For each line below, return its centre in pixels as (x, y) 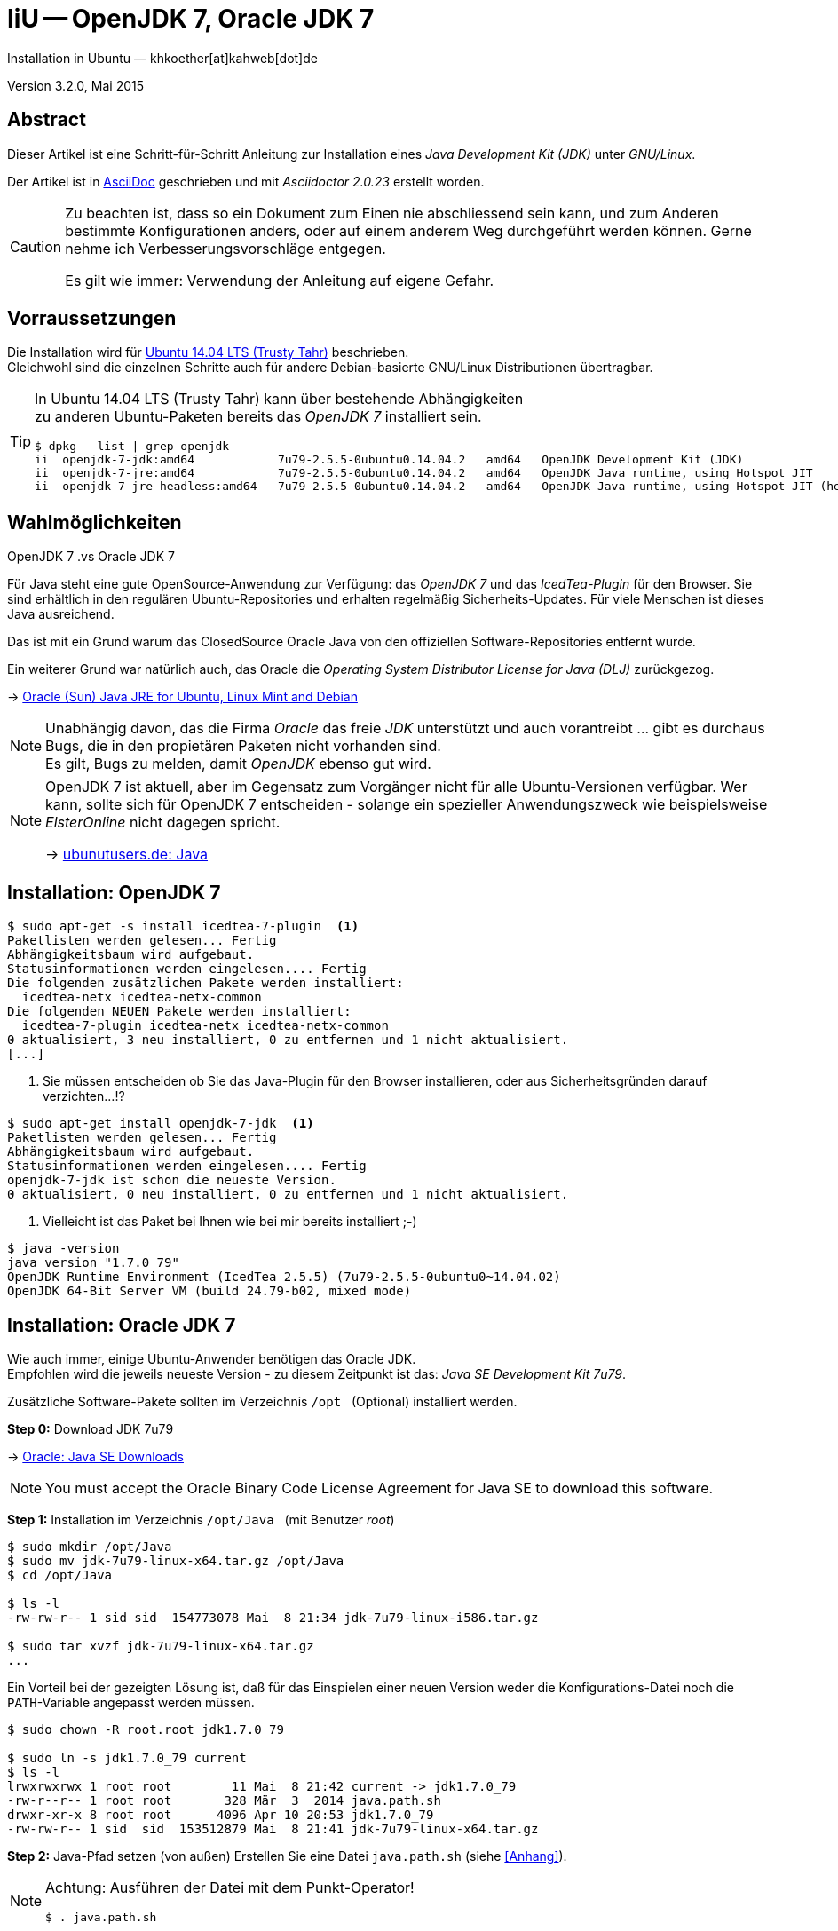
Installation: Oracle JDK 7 (122, 1325)
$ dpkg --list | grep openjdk (132, 447)
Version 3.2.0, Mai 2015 (75, 85)
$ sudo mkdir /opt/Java (90, 1546)
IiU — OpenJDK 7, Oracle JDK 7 (191, 19)
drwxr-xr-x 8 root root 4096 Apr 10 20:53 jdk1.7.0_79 (221, 1814)
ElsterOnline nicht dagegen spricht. (163, 823)
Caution (36, 246)
